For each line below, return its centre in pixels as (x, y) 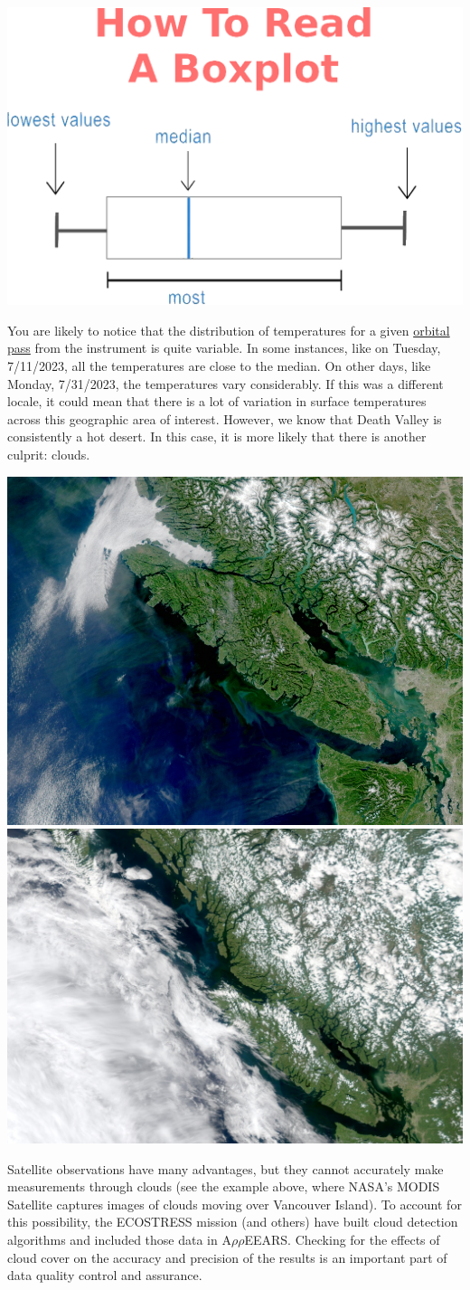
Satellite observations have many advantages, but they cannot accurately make (226, 1168)
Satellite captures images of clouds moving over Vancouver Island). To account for (235, 1204)
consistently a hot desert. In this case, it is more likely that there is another (217, 436)
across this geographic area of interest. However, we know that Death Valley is (225, 418)
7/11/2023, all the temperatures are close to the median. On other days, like (219, 366)
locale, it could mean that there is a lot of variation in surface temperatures (217, 401)
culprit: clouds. (49, 455)
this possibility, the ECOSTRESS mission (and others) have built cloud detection (233, 1222)
